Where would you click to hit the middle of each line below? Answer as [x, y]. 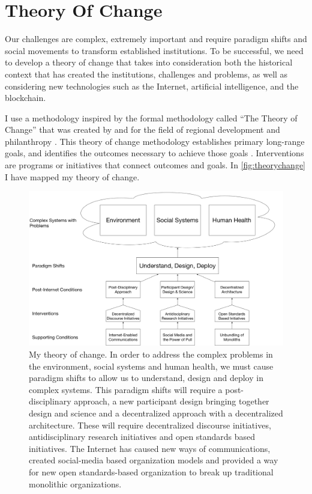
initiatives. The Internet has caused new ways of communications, [150, 448]
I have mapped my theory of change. [72, 176]
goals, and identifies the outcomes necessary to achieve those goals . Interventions [154, 153]
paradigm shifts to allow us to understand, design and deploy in [146, 378]
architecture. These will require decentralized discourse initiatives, [150, 425]
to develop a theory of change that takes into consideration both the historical [149, 62]
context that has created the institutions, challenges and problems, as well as [146, 74]
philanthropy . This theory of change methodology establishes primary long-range [155, 141]
